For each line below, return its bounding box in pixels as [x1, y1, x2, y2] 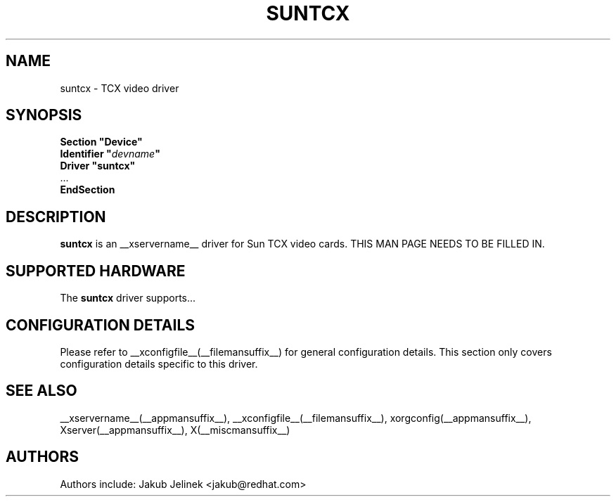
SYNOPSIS [6, 106, 82, 124]
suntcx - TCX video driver [60, 82, 179, 94]
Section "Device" [60, 136, 143, 148]
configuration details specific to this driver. [60, 357, 258, 370]
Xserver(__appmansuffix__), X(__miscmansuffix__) [60, 423, 290, 436]
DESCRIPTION [6, 207, 106, 226]
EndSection [60, 184, 115, 196]
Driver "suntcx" [60, 160, 136, 172]
